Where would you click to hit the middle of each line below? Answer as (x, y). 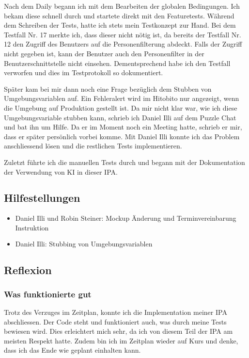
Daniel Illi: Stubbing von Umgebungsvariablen (84, 244)
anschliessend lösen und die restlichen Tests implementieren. (93, 146)
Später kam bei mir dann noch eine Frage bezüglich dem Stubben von (108, 89)
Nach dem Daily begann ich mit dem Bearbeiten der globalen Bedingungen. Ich (122, 6)
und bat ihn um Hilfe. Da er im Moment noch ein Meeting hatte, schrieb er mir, (123, 127)
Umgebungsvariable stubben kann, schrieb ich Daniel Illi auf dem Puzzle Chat (120, 117)
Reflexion (28, 270)
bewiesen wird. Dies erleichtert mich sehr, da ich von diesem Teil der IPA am (118, 331)
